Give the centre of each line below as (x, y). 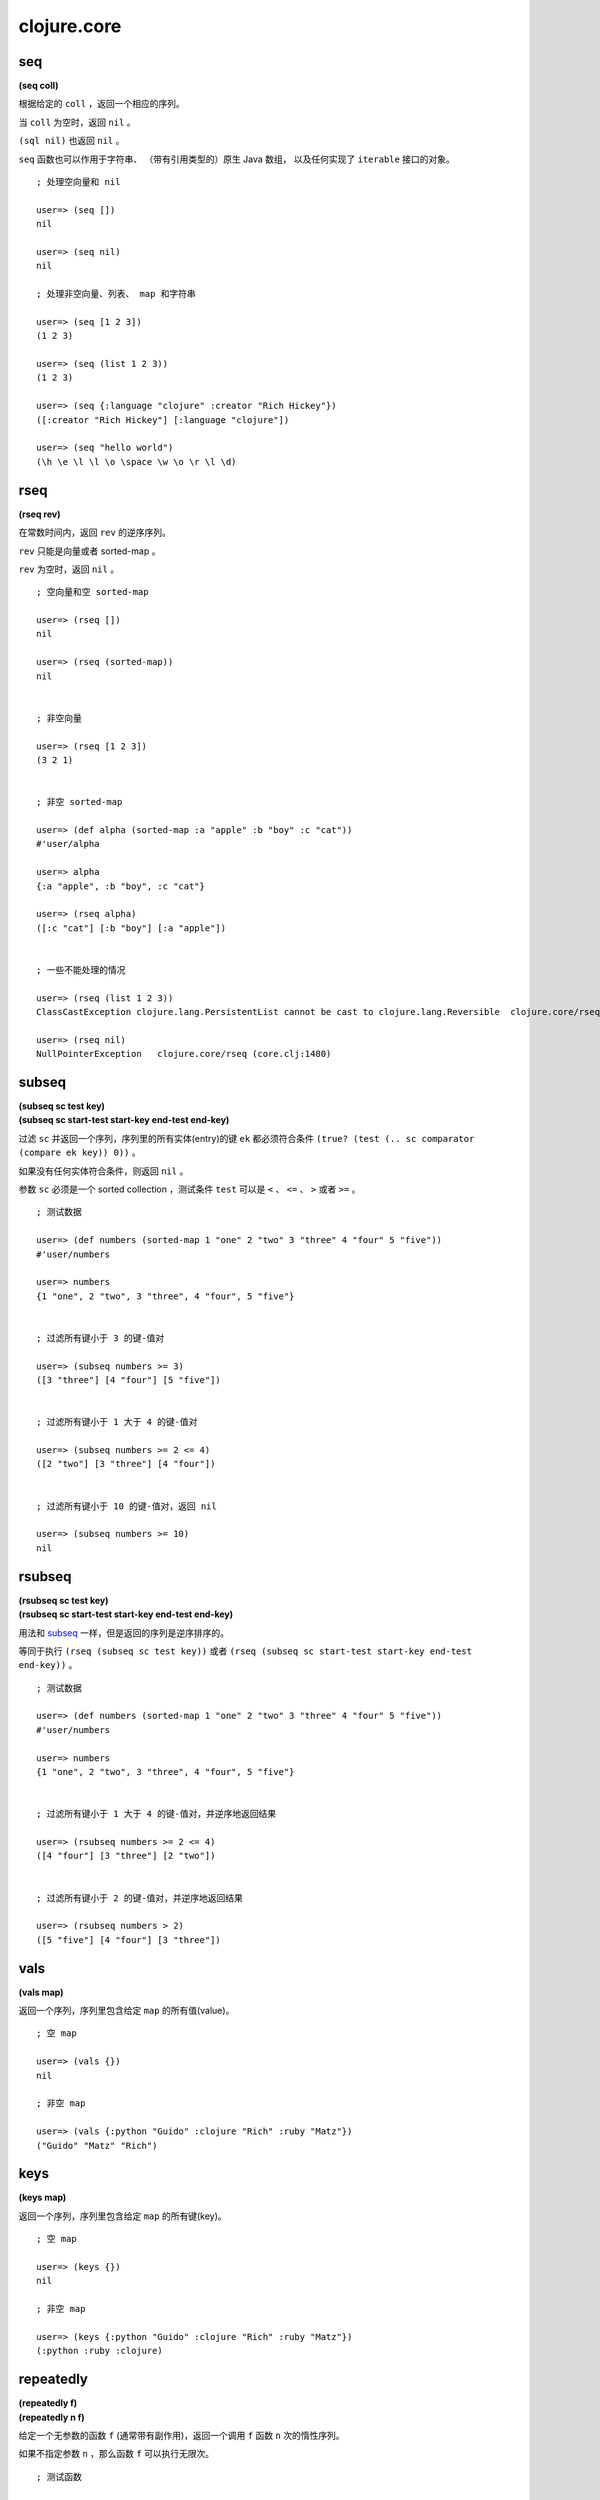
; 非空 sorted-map (79, 802)
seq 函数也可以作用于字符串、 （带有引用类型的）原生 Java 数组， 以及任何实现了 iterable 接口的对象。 (236, 159)
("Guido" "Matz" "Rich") (97, 2145)
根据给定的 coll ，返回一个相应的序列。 (101, 104)
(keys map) (42, 2197)
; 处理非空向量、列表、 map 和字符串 (116, 294)
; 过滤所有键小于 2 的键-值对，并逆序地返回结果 (140, 1898)
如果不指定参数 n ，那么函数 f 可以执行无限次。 (116, 2454)
